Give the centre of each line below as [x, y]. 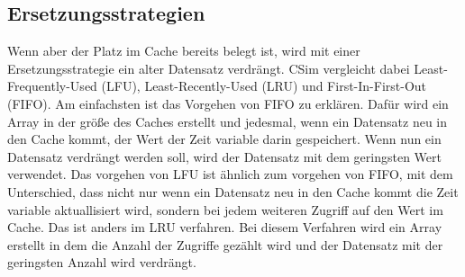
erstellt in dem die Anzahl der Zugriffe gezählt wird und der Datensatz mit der [225, 244]
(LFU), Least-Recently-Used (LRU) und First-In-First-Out [264, 86]
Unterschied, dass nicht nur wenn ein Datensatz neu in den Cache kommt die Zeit [233, 191]
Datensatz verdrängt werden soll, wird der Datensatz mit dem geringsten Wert [225, 156]
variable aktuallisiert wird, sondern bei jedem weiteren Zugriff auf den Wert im [225, 209]
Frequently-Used [52, 86]
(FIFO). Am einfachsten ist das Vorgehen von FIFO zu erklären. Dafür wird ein [228, 103]
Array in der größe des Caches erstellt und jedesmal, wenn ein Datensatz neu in [228, 121]
